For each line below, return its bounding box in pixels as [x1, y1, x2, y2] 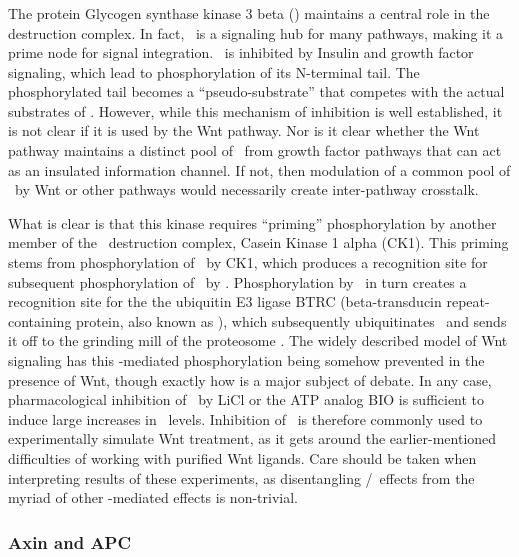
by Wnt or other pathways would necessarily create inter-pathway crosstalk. [14, 179, 479, 200]
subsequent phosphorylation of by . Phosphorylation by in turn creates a [8, 271, 467, 292]
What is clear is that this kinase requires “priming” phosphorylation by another [8, 212, 497, 233]
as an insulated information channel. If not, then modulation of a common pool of [8, 159, 511, 180]
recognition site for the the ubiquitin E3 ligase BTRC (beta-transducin [8, 291, 442, 312]
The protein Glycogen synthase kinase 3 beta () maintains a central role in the [8, 2, 490, 23]
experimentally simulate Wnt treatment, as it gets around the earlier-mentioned [8, 428, 497, 449]
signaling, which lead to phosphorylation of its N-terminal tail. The [8, 61, 420, 82]
